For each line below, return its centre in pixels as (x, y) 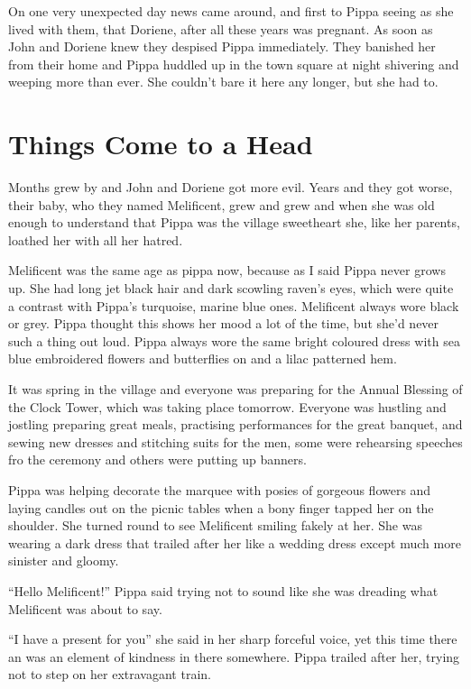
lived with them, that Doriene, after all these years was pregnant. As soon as (221, 28)
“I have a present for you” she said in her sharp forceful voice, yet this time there (233, 639)
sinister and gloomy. (64, 560)
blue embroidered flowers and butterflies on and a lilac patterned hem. (203, 358)
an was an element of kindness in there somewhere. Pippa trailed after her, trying (234, 656)
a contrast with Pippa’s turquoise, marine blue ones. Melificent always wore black (234, 305)
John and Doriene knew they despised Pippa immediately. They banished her (222, 46)
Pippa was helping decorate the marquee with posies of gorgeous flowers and (220, 490)
